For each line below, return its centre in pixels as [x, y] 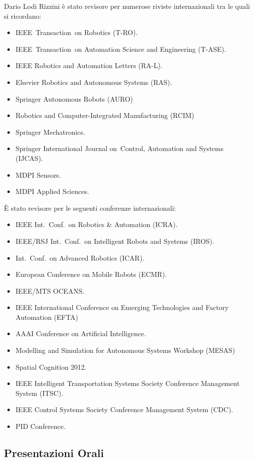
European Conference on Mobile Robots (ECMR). [91, 274]
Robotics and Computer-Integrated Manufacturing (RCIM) [105, 115]
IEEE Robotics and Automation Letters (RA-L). [89, 65]
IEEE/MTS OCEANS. [50, 290]
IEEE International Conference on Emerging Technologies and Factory [122, 307]
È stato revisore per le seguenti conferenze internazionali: [90, 208]
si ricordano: [23, 16]
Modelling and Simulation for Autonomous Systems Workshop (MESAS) [125, 350]
